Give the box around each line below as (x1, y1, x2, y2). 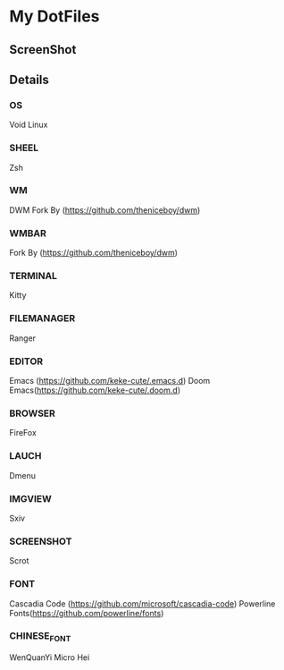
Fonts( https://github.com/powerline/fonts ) (9, 607, 164, 618)
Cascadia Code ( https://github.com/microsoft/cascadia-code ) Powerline (9, 598, 276, 609)
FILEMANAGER (9, 312, 76, 325)
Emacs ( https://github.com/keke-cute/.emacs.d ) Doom (9, 376, 211, 386)
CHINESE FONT (9, 630, 71, 644)
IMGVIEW (9, 492, 52, 505)
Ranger (9, 333, 37, 343)
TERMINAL (9, 270, 58, 283)
